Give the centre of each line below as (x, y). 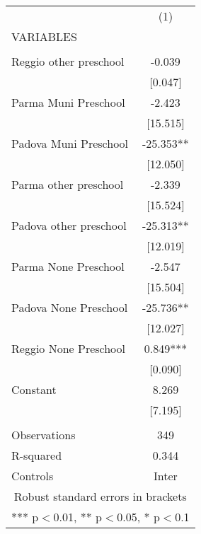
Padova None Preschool (70, 307)
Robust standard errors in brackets (100, 496)
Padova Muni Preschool (70, 143)
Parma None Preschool (68, 266)
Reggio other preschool (68, 61)
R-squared (37, 455)
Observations (44, 435)
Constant (34, 389)
